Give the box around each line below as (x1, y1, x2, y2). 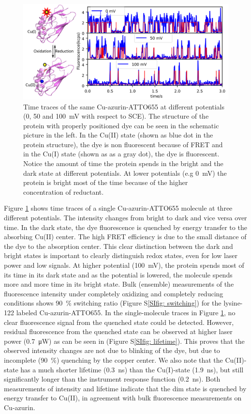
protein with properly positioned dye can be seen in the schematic (23, 120, 219, 130)
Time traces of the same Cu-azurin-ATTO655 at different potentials (23, 101, 225, 111)
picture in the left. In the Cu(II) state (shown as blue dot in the (23, 130, 213, 140)
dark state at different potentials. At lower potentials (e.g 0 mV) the (23, 168, 227, 178)
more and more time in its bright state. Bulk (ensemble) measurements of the (4, 279, 234, 289)
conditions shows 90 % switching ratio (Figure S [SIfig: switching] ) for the (4, 298, 221, 308)
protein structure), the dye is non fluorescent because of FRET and (23, 139, 223, 149)
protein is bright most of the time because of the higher (23, 177, 188, 187)
